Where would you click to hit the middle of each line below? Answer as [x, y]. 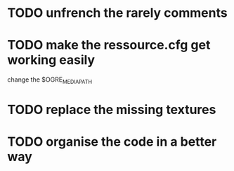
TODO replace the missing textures [112, 110]
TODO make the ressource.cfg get [109, 45]
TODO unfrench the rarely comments [117, 13]
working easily [51, 60]
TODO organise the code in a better [112, 142]
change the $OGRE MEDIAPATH [50, 80]
